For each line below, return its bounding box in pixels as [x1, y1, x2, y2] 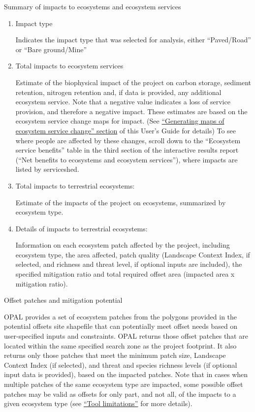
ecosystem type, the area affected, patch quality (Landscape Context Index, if [15, 249, 250, 259]
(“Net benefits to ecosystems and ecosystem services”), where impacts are [15, 154, 238, 164]
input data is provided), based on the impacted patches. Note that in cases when [4, 369, 248, 380]
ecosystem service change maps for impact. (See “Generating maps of [15, 116, 224, 126]
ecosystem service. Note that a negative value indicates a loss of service [15, 96, 230, 107]
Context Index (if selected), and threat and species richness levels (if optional [4, 359, 237, 370]
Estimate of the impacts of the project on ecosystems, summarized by [15, 197, 226, 207]
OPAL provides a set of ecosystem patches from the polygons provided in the [4, 311, 237, 321]
